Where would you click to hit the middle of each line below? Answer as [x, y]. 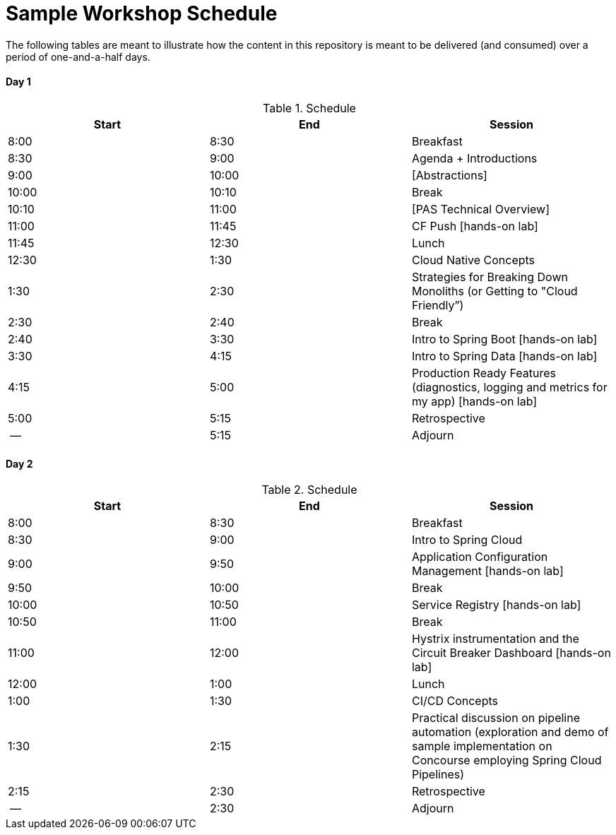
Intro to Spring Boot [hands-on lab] [504, 339]
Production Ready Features [484, 373]
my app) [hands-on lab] [474, 401]
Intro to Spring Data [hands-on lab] [504, 356]
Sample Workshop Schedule [142, 13]
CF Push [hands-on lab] [475, 226]
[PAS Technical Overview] [480, 209]
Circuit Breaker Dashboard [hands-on [511, 653]
